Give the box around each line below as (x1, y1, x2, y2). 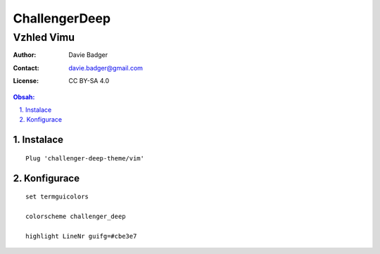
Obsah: (13, 92, 35, 101)
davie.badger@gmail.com (68, 63, 144, 72)
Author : (13, 51, 37, 59)
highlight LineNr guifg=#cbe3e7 (25, 232, 137, 240)
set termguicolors (25, 193, 89, 201)
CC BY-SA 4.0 (68, 77, 110, 85)
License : (13, 77, 39, 85)
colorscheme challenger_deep (25, 212, 126, 220)
